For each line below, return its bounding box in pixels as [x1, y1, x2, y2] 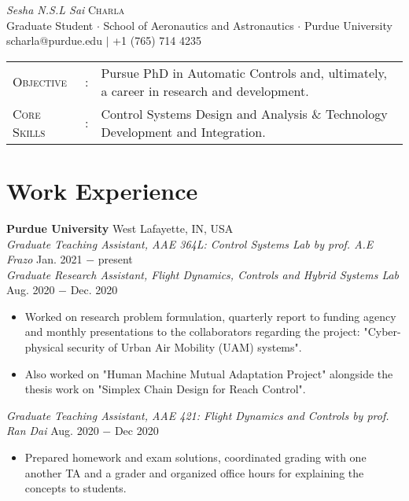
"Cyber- [363, 323, 401, 340]
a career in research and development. [101, 81, 309, 100]
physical [24, 339, 64, 355]
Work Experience [6, 174, 198, 206]
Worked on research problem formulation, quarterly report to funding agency [24, 308, 396, 324]
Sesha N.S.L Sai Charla [6, 2, 125, 17]
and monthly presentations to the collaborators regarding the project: [24, 323, 360, 340]
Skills [13, 122, 46, 141]
